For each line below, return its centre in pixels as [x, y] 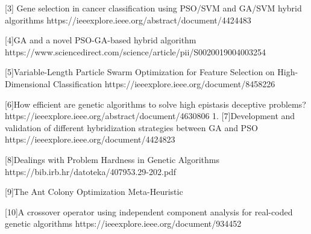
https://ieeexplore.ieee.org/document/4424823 [90, 139]
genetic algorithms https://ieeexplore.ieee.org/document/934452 [123, 223]
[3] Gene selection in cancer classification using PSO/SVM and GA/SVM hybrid [153, 8]
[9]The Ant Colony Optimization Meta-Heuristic [94, 192]
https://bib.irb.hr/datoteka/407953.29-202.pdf [91, 171]
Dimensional [28, 83]
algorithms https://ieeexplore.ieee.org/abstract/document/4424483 [128, 20]
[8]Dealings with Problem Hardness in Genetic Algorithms [112, 159]
